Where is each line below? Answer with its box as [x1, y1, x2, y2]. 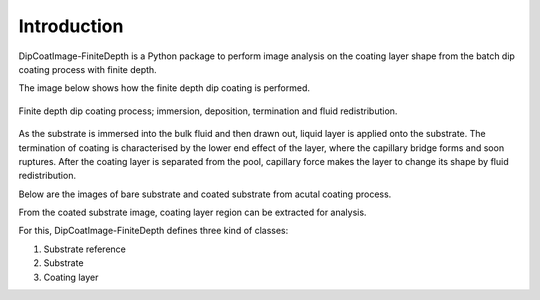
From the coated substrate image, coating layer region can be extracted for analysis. [18, 206, 367, 219]
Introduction [18, 15, 124, 37]
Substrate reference [43, 243, 127, 255]
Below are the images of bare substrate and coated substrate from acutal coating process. [18, 188, 392, 200]
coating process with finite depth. [18, 63, 157, 75]
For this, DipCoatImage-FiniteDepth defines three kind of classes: [18, 225, 289, 237]
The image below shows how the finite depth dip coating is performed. [18, 82, 310, 94]
